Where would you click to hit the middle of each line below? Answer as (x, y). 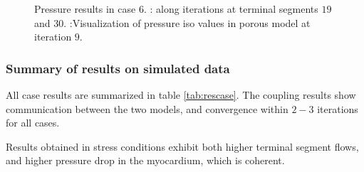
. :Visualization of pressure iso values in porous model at (187, 22)
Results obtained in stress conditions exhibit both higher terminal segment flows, (182, 146)
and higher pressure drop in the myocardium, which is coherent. (145, 160)
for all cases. (33, 123)
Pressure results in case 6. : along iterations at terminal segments (176, 9)
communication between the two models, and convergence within (147, 108)
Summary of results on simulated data (118, 68)
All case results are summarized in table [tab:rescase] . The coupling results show (181, 95)
